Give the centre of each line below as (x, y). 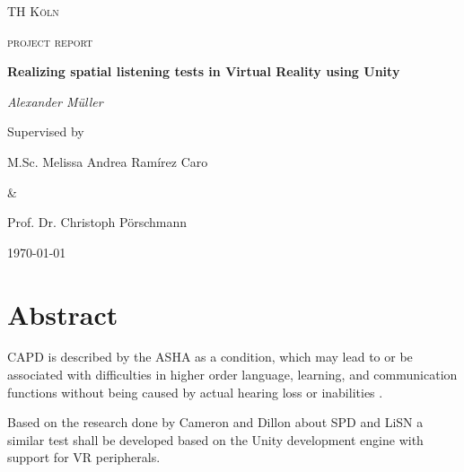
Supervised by (46, 131)
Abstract (63, 314)
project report (50, 41)
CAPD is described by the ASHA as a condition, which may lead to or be (210, 357)
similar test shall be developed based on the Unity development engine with (215, 439)
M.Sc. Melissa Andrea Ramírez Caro (108, 161)
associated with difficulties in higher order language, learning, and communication (232, 375)
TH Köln (33, 11)
